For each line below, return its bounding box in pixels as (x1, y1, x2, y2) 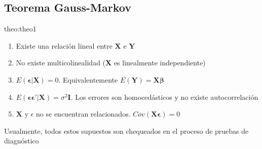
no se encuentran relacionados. (36, 108, 131, 119)
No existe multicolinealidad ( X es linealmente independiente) (16, 57, 206, 68)
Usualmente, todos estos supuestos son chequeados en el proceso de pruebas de (4, 125, 249, 136)
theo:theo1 (4, 23, 36, 34)
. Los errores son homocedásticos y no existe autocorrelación (70, 91, 258, 102)
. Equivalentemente (58, 74, 118, 85)
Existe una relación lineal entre (16, 40, 113, 51)
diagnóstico (4, 135, 39, 146)
